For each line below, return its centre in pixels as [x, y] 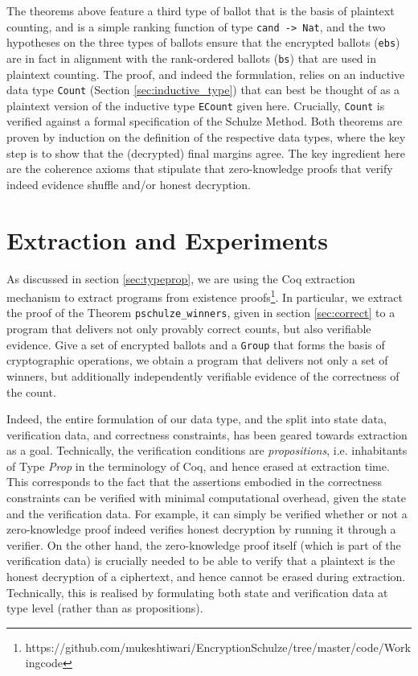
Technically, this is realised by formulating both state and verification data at [197, 592]
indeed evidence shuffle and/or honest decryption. [129, 184]
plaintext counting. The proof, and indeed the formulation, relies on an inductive [206, 74]
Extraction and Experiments [167, 239]
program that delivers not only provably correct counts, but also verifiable [189, 329]
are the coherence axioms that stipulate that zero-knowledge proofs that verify [200, 169]
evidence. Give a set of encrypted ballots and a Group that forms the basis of [196, 344]
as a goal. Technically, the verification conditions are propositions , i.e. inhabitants [207, 450]
